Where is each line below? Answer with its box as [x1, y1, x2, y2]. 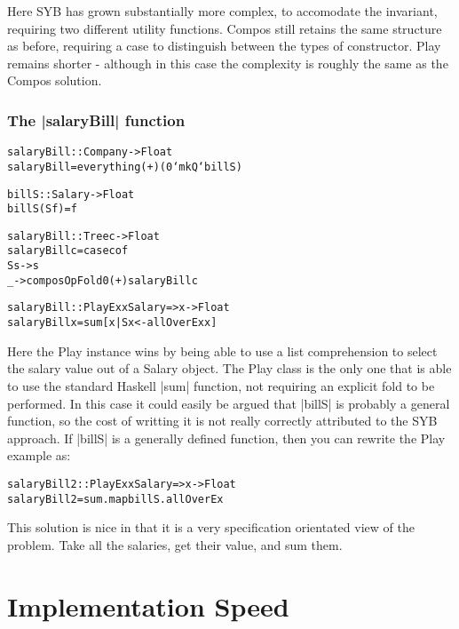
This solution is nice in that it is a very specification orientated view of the [7, 518, 415, 537]
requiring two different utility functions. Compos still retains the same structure [7, 19, 442, 37]
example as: [7, 446, 71, 465]
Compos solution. [7, 71, 102, 90]
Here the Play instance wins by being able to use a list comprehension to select [7, 341, 438, 360]
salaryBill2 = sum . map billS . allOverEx [7, 492, 224, 506]
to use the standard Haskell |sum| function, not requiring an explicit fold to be [7, 376, 435, 394]
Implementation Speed [7, 587, 289, 624]
